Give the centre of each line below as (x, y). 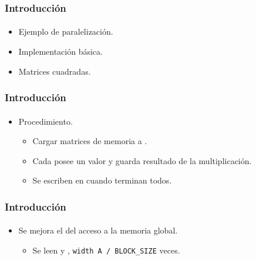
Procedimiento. (46, 121)
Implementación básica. (60, 51)
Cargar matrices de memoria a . (90, 141)
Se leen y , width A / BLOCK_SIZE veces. (106, 250)
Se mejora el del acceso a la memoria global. (98, 230)
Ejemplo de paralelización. (66, 31)
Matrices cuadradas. (55, 71)
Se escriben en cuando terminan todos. (102, 180)
